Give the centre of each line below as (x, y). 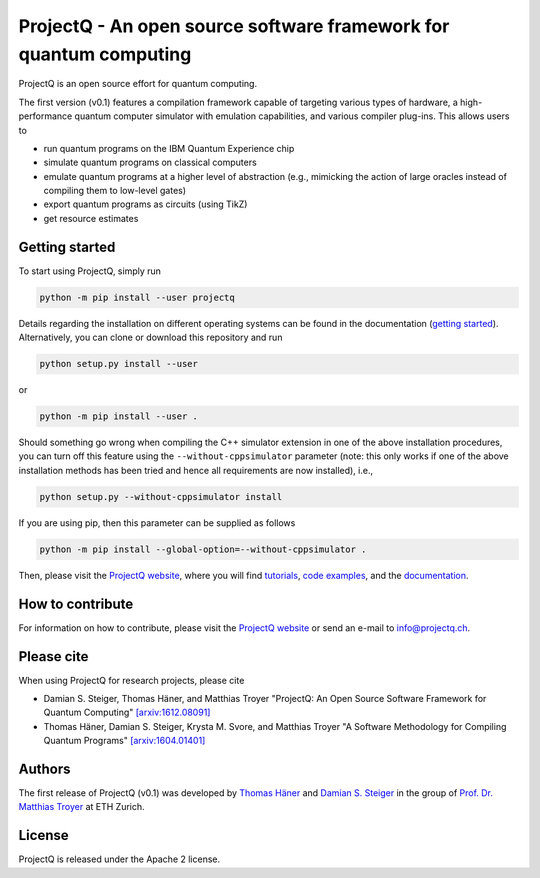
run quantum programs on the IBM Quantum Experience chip (169, 148)
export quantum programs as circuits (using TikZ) (145, 204)
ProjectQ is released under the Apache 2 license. (119, 859)
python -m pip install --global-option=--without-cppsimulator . (203, 549)
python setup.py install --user (119, 364)
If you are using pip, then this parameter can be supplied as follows (157, 522)
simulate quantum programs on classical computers (150, 162)
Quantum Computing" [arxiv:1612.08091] (127, 712)
